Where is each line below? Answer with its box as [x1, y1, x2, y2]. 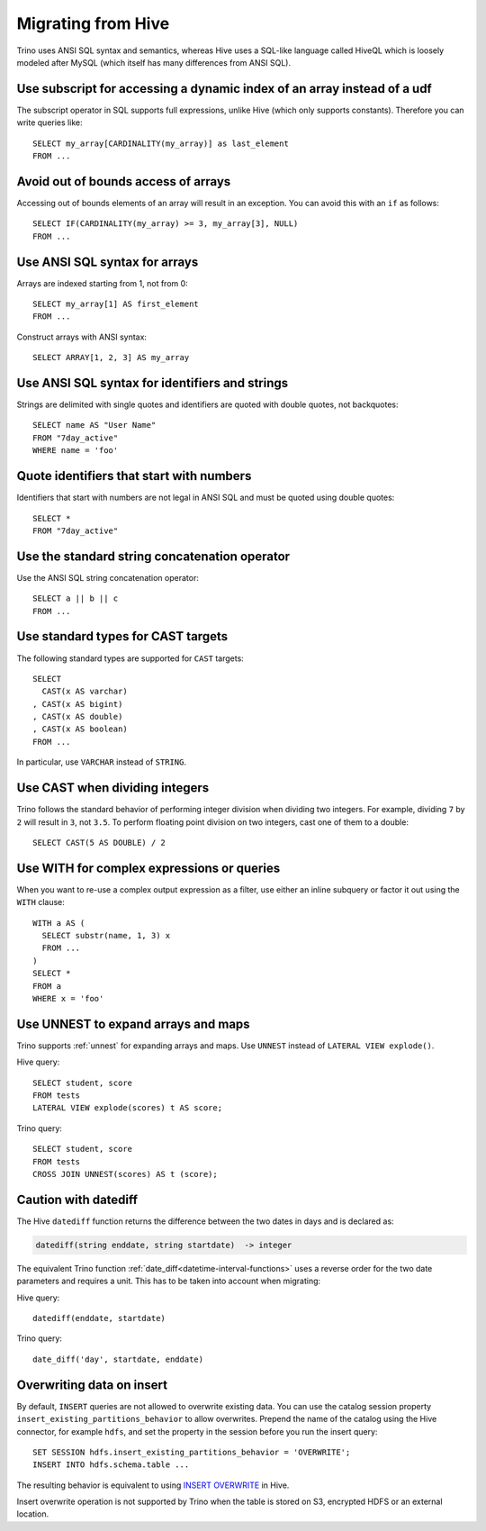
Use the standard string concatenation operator [16, 548, 291, 564]
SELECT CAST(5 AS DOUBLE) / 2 [32, 838, 166, 847]
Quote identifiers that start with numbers [16, 468, 252, 484]
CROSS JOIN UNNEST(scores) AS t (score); [32, 1169, 218, 1180]
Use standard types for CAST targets [16, 629, 229, 644]
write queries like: [16, 117, 83, 128]
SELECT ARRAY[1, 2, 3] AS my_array [32, 352, 190, 363]
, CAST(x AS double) [32, 711, 123, 722]
